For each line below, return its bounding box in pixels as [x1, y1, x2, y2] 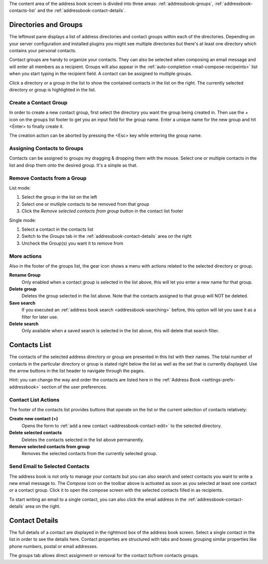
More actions [9, 253, 42, 260]
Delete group [9, 286, 37, 292]
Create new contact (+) [9, 416, 58, 422]
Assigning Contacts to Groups [9, 145, 84, 152]
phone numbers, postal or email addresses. [9, 543, 98, 549]
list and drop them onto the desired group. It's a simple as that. [9, 162, 138, 168]
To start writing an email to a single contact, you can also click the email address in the [9, 496, 187, 502]
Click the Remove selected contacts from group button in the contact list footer [21, 208, 184, 214]
